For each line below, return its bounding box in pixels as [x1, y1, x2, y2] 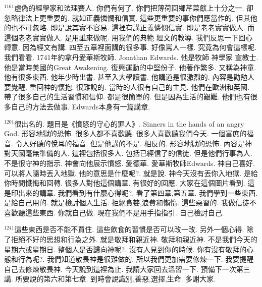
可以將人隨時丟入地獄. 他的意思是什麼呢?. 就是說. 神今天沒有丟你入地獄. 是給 [4, 167, 258, 178]
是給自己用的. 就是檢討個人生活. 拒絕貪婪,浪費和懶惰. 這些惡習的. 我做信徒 [4, 197, 250, 208]
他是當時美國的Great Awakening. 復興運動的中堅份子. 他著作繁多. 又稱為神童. [4, 62, 256, 72]
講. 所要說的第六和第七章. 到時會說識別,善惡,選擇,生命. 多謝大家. [4, 273, 216, 284]
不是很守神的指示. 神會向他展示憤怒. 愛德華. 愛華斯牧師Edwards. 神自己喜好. [4, 157, 255, 168]
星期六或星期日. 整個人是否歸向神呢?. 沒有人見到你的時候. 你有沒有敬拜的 [4, 244, 247, 254]
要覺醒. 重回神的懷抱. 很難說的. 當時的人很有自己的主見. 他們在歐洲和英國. [4, 81, 250, 92]
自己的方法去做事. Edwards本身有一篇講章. [11, 101, 150, 111]
